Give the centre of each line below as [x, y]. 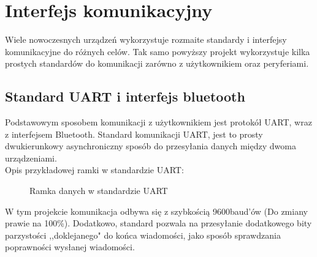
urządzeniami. [31, 158]
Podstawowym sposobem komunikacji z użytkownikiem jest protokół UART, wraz [158, 122]
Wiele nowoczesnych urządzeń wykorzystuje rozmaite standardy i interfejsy [146, 39]
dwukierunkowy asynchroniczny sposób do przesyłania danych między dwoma [151, 146]
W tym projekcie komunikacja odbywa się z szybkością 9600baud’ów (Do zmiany [156, 211]
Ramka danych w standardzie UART [99, 191]
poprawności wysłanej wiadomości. [70, 247]
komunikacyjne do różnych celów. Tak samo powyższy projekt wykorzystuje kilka [158, 51]
